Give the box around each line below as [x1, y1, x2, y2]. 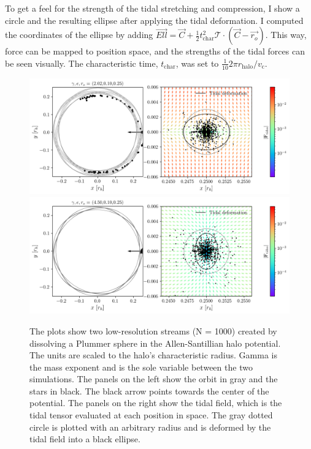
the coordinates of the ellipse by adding [5, 28, 153, 41]
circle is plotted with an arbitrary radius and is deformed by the [29, 420, 271, 433]
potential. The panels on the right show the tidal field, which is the [29, 396, 282, 409]
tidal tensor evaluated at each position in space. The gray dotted [29, 409, 273, 421]
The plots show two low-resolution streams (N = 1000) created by [29, 324, 277, 337]
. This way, [265, 28, 307, 41]
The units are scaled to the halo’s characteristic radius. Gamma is [29, 349, 277, 361]
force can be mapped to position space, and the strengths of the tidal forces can [5, 45, 305, 58]
